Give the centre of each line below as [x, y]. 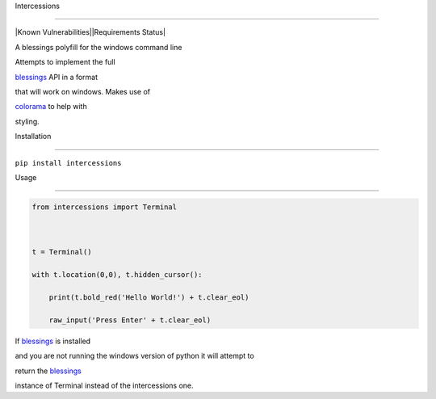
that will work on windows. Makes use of [83, 91]
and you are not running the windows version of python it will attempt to [134, 356]
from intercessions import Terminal [105, 207]
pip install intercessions [68, 163]
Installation [33, 136]
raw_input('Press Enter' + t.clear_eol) [130, 320]
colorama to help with [51, 107]
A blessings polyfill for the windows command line [99, 47]
